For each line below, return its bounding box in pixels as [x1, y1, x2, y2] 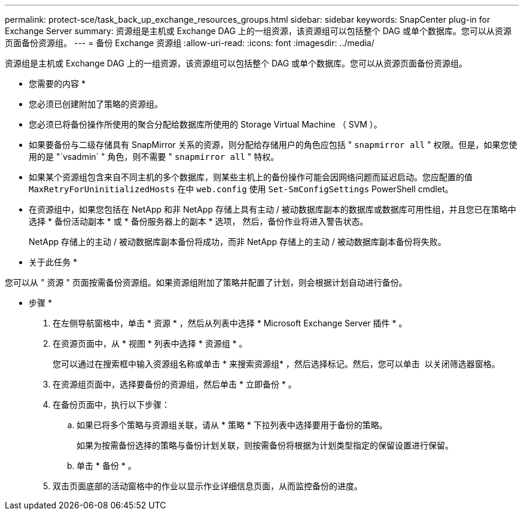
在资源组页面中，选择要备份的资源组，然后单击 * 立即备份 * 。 [53, 379, 297, 389]
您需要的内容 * [29, 78, 86, 89]
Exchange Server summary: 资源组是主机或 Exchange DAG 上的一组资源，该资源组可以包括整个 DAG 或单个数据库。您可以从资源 [5, 26, 511, 36]
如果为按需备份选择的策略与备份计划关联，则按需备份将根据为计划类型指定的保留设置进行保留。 [77, 440, 453, 450]
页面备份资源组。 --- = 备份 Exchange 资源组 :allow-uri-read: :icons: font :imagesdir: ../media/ [5, 38, 374, 48]
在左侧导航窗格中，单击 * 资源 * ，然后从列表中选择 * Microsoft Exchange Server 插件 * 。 [53, 318, 407, 328]
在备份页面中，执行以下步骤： [53, 399, 170, 410]
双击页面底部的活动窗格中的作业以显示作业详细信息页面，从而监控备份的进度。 [53, 481, 362, 491]
